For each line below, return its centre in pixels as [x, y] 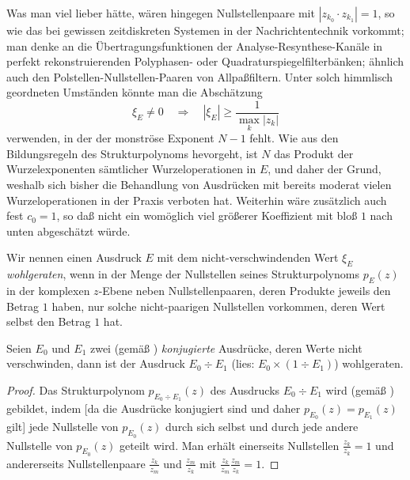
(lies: [243, 363]
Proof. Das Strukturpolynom [76, 389]
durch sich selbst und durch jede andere [262, 427]
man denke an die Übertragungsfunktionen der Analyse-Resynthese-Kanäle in [195, 45]
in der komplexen [48, 290]
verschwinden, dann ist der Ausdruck [96, 363]
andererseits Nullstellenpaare [76, 463]
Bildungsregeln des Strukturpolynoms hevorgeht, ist [132, 153]
